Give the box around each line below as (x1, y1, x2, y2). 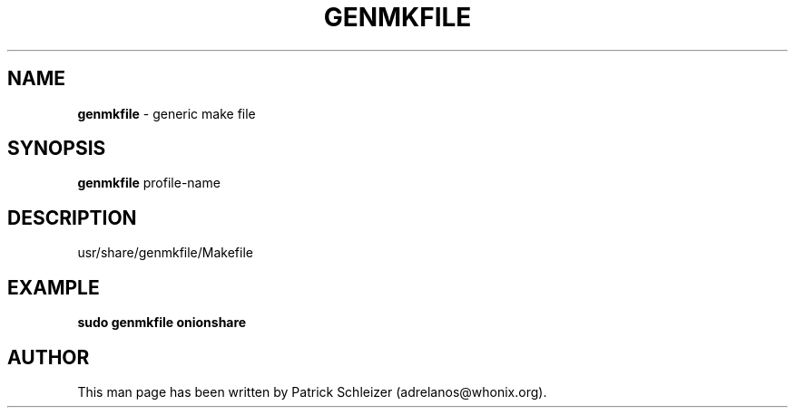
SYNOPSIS (7, 137, 106, 160)
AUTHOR (7, 345, 90, 369)
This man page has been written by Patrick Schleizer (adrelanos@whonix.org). (77, 383, 547, 400)
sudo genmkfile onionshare (77, 314, 247, 331)
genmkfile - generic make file (77, 105, 256, 121)
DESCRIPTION (7, 206, 137, 229)
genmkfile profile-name (77, 175, 221, 191)
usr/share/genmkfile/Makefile (77, 245, 253, 261)
